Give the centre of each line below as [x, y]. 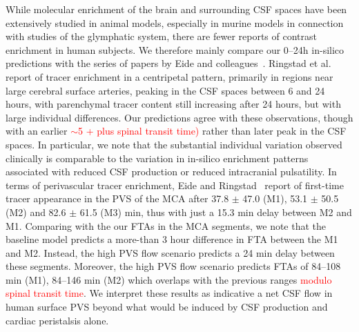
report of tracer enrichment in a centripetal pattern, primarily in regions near [169, 76]
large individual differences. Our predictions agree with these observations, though [179, 117]
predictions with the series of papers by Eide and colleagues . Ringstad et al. [168, 63]
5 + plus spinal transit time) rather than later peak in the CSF [212, 131]
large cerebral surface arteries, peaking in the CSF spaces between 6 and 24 [165, 90]
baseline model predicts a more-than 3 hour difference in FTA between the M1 [172, 239]
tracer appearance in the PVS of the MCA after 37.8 [117, 198]
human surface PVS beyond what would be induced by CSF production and [167, 307]
